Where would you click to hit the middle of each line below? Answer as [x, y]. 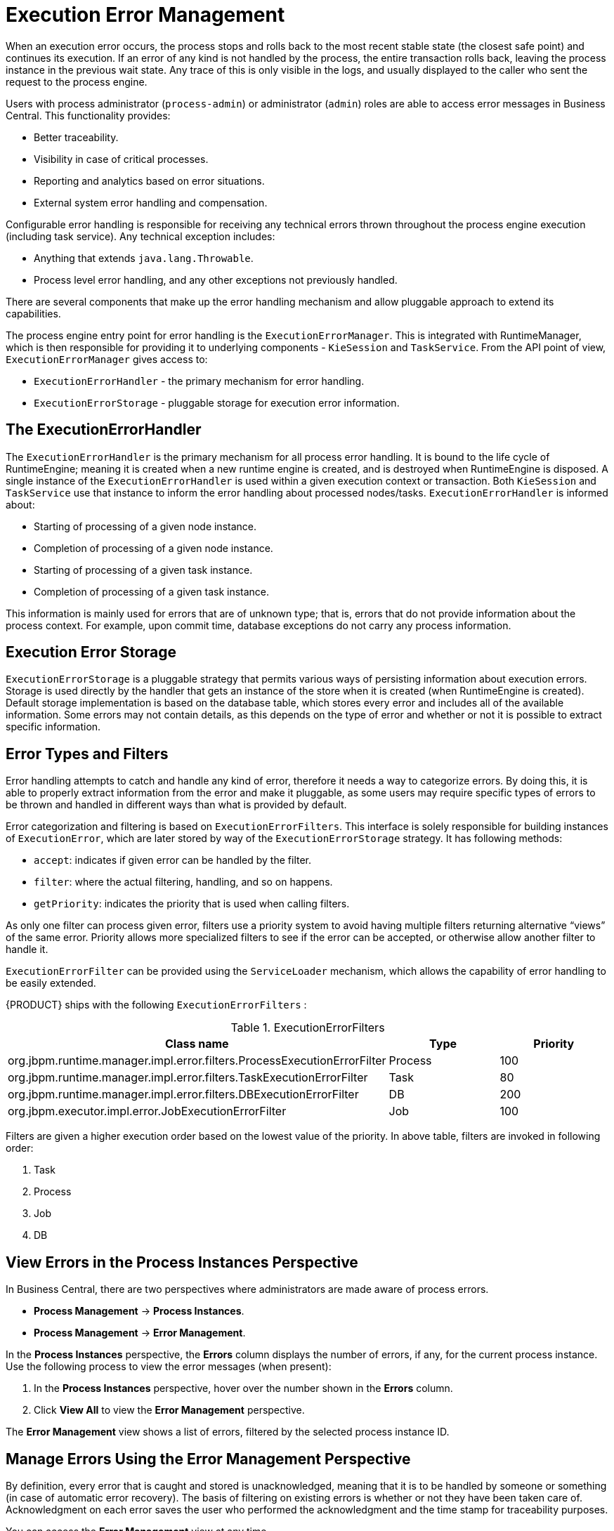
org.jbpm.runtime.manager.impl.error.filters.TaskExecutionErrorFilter [188, 1078]
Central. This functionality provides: [88, 115]
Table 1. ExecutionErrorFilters [308, 1028]
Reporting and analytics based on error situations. [149, 180]
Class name [197, 1044]
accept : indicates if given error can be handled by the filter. [173, 860]
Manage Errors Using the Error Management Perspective [208, 1459]
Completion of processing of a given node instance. [153, 548]
